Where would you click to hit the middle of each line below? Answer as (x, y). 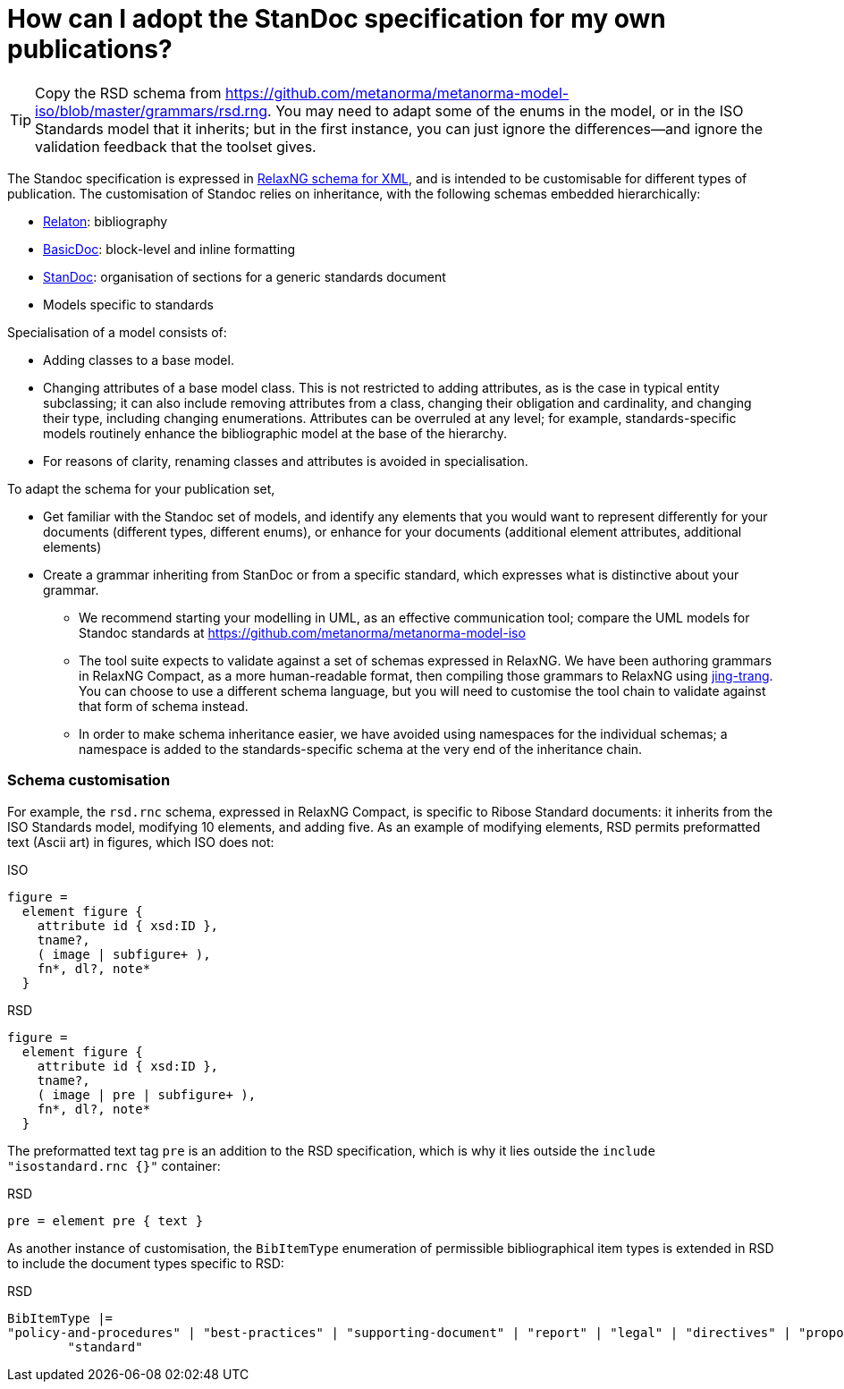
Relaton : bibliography (105, 221)
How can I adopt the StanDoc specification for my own (337, 19)
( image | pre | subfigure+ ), (147, 1094)
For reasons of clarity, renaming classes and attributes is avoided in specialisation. (286, 461)
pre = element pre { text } (105, 1220)
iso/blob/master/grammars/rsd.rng (152, 110)
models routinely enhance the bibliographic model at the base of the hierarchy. (275, 433)
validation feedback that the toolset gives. (176, 146)
